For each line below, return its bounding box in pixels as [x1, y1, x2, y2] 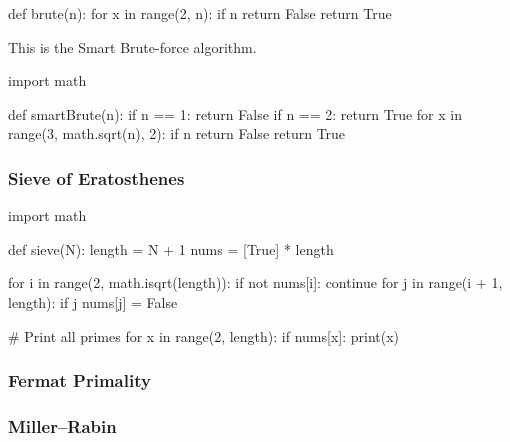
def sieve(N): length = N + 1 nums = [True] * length [8, 238, 334, 259]
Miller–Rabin [8, 413, 117, 438]
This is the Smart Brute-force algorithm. [8, 36, 257, 57]
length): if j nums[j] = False [8, 291, 178, 312]
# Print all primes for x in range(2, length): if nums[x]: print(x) [8, 325, 400, 346]
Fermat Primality [8, 368, 151, 393]
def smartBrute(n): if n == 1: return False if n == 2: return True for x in [8, 103, 462, 124]
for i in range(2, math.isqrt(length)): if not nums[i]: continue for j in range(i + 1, [8, 272, 503, 293]
